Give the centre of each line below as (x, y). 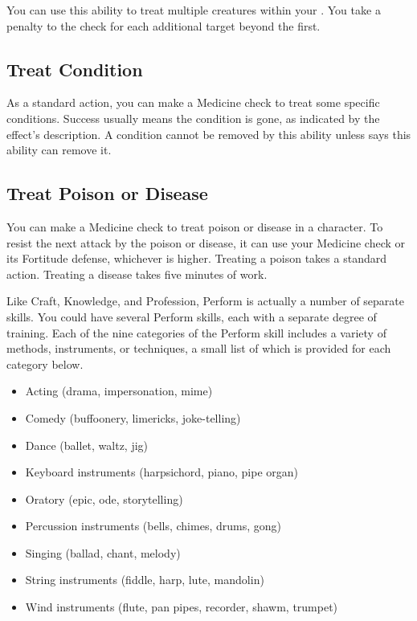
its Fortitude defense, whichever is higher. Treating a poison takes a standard (196, 258)
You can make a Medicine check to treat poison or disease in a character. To (195, 226)
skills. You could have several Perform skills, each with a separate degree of (192, 316)
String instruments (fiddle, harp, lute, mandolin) (145, 580)
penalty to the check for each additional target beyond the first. (164, 25)
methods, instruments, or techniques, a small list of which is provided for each (199, 348)
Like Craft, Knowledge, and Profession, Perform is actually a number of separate (206, 301)
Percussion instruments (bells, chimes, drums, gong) (153, 526)
